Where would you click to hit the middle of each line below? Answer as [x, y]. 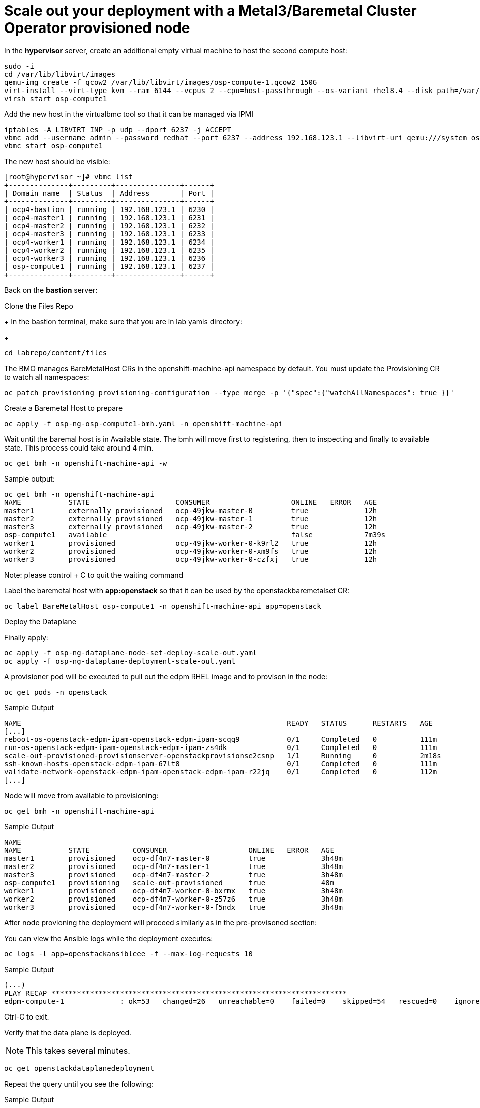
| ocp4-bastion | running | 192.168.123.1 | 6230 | [109, 209]
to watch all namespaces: [47, 377]
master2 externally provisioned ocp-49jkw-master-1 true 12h [191, 518]
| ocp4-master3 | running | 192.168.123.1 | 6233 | [109, 234]
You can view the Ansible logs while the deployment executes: [109, 938]
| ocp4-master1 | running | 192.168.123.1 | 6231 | [109, 217]
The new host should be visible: [57, 161]
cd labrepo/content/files [56, 353]
